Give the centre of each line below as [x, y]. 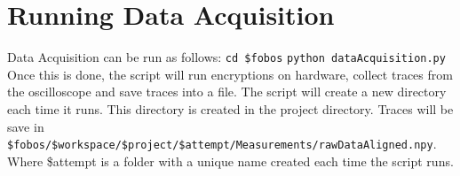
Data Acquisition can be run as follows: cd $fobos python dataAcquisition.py [226, 57]
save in [26, 126]
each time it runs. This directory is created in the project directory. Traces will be [230, 108]
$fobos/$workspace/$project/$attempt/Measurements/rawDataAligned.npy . [222, 144]
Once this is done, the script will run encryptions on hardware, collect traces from [230, 74]
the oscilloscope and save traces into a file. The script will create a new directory [227, 92]
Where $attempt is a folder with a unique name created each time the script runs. [230, 161]
